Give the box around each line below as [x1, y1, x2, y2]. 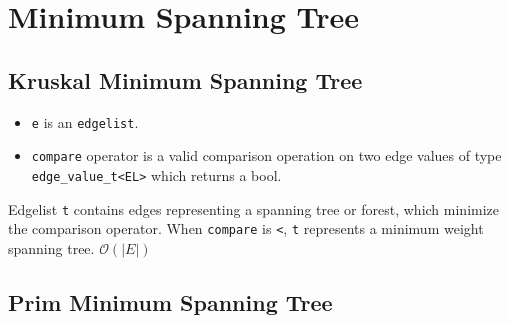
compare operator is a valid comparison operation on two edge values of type [31, 145, 502, 166]
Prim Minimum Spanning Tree [8, 286, 333, 317]
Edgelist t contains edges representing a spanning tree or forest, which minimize [8, 198, 500, 219]
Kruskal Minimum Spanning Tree [8, 64, 363, 95]
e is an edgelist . [31, 111, 139, 132]
